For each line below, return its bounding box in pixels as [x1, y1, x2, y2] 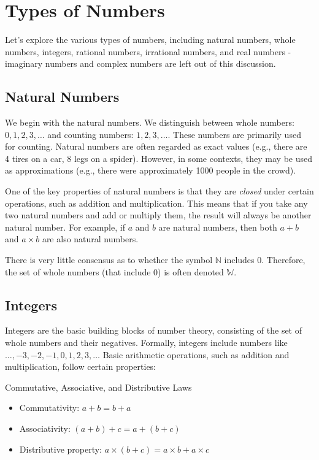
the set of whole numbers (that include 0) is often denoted [5, 265, 224, 278]
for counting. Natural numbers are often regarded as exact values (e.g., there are [5, 140, 307, 153]
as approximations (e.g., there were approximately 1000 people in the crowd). [5, 164, 296, 177]
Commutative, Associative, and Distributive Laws [5, 380, 192, 393]
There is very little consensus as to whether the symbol [5, 253, 213, 266]
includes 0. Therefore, [224, 253, 306, 266]
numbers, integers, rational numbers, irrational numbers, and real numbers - [5, 45, 291, 58]
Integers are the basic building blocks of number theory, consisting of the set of [5, 324, 302, 337]
